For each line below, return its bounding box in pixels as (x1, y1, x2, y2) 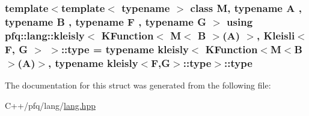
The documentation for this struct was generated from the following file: (5, 78, 271, 91)
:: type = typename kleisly (61, 41, 189, 56)
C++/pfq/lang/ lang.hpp (5, 99, 96, 111)
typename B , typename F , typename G (5, 14, 206, 29)
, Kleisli (256, 28, 295, 42)
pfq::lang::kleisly (5, 28, 85, 42)
